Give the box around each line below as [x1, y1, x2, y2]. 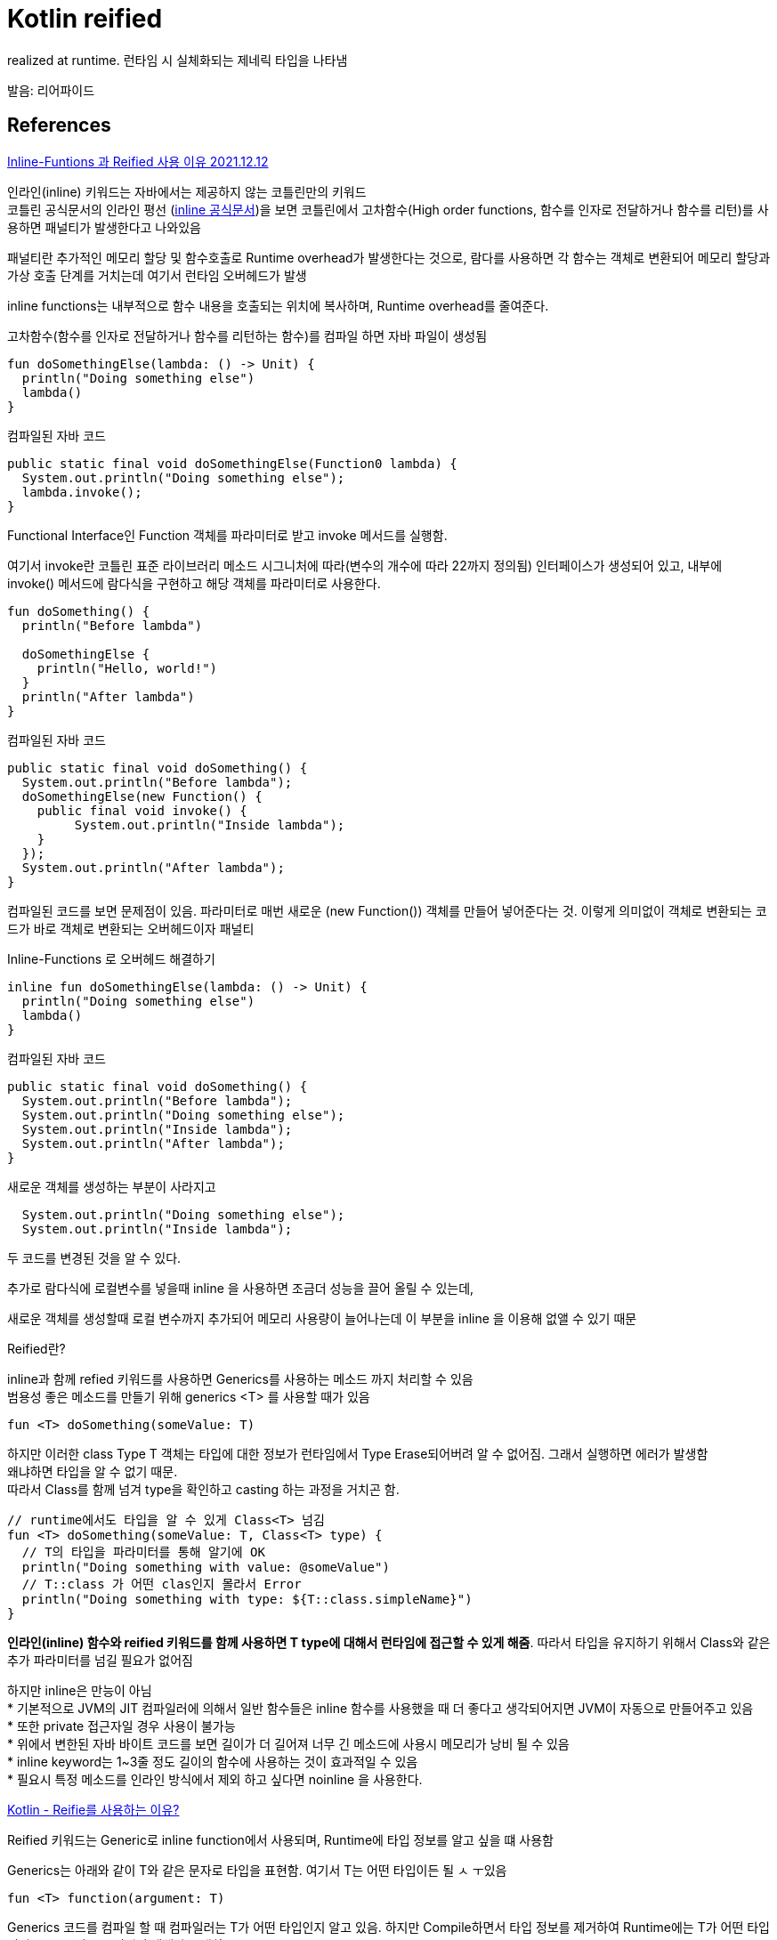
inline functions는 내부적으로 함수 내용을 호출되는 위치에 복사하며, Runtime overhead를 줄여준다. [7, 297, 549, 313]
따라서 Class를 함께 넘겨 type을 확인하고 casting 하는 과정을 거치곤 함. [7, 1481, 400, 1497]
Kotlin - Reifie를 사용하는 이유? [7, 1801, 180, 1817]
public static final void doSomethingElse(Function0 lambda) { [7, 456, 457, 471]
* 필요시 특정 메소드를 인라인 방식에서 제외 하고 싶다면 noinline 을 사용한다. [7, 1771, 423, 1787]
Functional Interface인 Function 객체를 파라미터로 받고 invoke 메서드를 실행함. [7, 527, 448, 543]
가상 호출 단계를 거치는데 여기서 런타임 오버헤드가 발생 [7, 267, 307, 283]
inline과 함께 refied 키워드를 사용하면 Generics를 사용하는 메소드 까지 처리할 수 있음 [7, 1370, 473, 1386]
